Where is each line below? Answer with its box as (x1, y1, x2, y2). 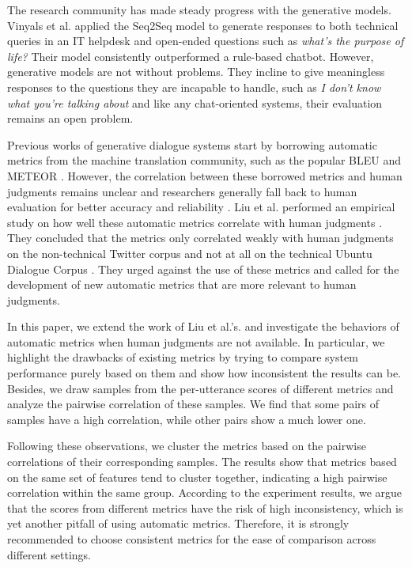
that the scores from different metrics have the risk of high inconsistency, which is (7, 499, 403, 516)
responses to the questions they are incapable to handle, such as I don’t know (7, 78, 381, 95)
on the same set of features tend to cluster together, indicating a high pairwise (7, 468, 387, 485)
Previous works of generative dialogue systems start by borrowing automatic (7, 136, 377, 153)
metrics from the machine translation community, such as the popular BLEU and (7, 152, 402, 169)
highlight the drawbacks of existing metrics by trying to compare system (7, 349, 358, 365)
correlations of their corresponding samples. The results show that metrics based (7, 453, 397, 470)
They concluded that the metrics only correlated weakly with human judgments (7, 229, 394, 246)
